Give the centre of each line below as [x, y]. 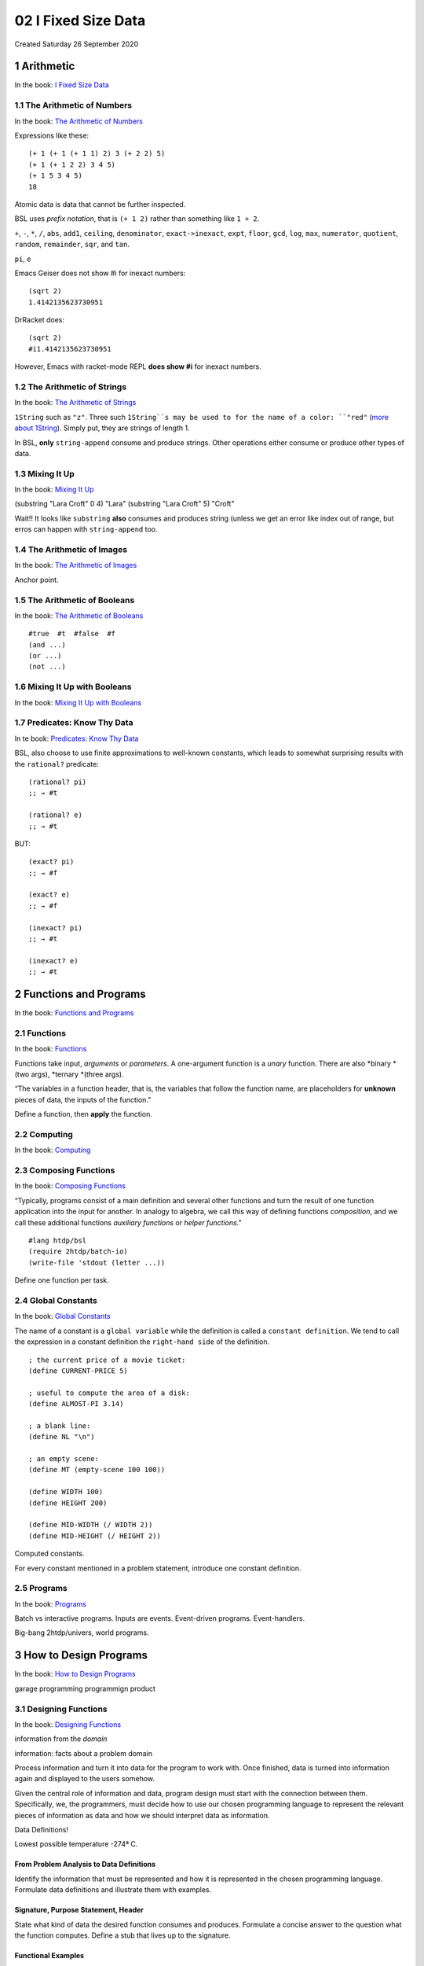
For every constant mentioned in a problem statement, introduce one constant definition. [158, 1568]
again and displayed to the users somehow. [85, 1779]
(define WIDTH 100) [66, 1492]
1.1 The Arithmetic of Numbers [73, 105]
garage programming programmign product [85, 1688]
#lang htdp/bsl [58, 1241]
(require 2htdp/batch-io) [79, 1252]
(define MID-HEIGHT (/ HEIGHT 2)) [95, 1536]
